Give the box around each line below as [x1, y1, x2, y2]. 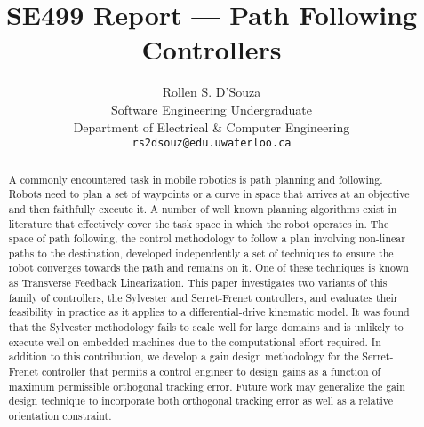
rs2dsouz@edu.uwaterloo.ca [132, 137, 292, 150]
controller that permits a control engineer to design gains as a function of [41, 364, 381, 379]
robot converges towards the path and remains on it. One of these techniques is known [8, 260, 409, 275]
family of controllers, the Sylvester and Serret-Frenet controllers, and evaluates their [8, 289, 398, 304]
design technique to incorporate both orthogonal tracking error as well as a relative [8, 393, 393, 408]
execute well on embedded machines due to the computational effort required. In [8, 334, 381, 349]
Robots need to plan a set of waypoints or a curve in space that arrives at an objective [8, 186, 410, 202]
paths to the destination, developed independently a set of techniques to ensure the [8, 245, 394, 260]
